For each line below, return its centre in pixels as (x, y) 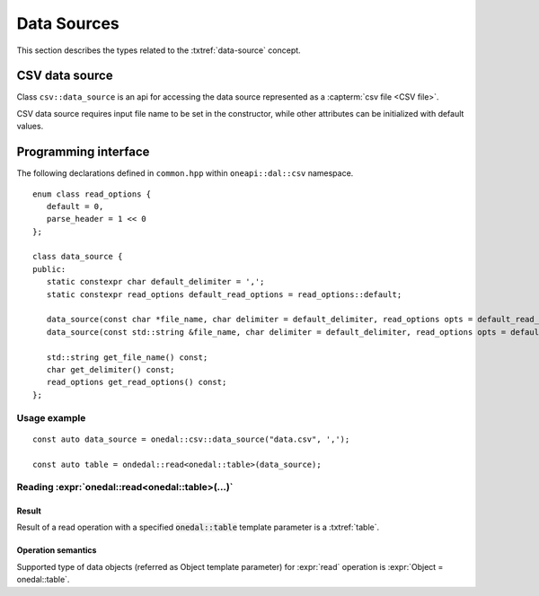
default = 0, (75, 206)
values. (30, 127)
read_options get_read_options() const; (137, 382)
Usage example (51, 417)
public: (49, 269)
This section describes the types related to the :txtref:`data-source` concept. (159, 50)
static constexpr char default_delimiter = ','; (155, 282)
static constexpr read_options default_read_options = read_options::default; (224, 294)
